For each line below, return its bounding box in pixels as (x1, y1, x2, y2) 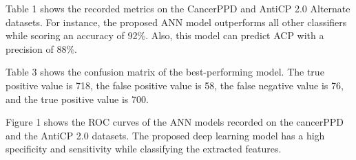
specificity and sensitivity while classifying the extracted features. (6, 141, 282, 156)
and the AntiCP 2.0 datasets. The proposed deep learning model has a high (6, 128, 325, 142)
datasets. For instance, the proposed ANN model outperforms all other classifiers (6, 14, 347, 29)
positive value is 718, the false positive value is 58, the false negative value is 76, (6, 78, 344, 92)
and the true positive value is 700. (6, 91, 149, 106)
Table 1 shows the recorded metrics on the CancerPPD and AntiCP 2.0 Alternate (6, 1, 350, 15)
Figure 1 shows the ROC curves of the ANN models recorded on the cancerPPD (6, 115, 344, 129)
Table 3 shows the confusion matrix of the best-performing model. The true (6, 65, 324, 79)
